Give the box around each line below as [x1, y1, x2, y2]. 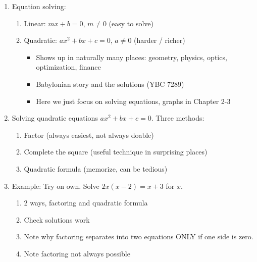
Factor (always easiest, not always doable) [24, 129, 154, 140]
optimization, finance [36, 62, 101, 72]
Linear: [24, 18, 46, 28]
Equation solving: [12, 1, 66, 11]
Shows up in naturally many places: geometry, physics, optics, [36, 51, 227, 62]
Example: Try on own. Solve [12, 180, 99, 191]
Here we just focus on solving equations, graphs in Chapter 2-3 [36, 95, 231, 106]
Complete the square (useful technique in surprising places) [24, 146, 208, 157]
